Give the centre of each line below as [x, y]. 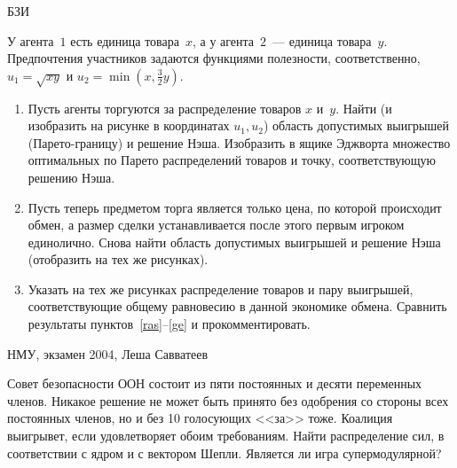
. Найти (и [364, 108]
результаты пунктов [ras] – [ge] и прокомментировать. [169, 324]
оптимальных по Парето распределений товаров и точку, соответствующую [232, 160]
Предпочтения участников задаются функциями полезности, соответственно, [214, 58]
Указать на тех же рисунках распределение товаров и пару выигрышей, [221, 289]
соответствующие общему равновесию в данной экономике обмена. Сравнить [237, 306]
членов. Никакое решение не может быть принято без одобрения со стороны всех [228, 400]
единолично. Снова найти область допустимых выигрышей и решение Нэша [234, 242]
